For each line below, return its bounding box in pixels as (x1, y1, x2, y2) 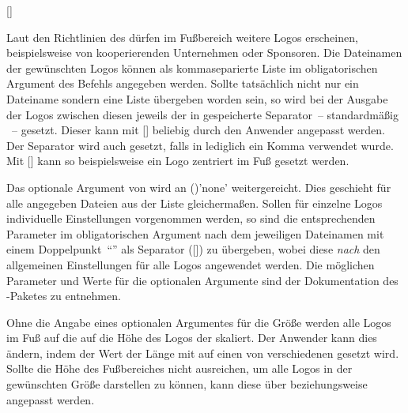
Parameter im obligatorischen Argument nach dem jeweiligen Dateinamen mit (6, 225, 384, 242)
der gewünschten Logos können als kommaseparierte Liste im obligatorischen (6, 59, 378, 76)
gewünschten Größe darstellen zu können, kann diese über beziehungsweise (6, 376, 368, 392)
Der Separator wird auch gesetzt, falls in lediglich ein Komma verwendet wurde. (6, 137, 394, 153)
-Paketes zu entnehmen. (6, 287, 121, 304)
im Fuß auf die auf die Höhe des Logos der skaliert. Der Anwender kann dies (6, 329, 377, 346)
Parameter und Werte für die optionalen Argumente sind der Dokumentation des (6, 272, 399, 288)
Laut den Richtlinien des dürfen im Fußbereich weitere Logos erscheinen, (6, 28, 358, 45)
